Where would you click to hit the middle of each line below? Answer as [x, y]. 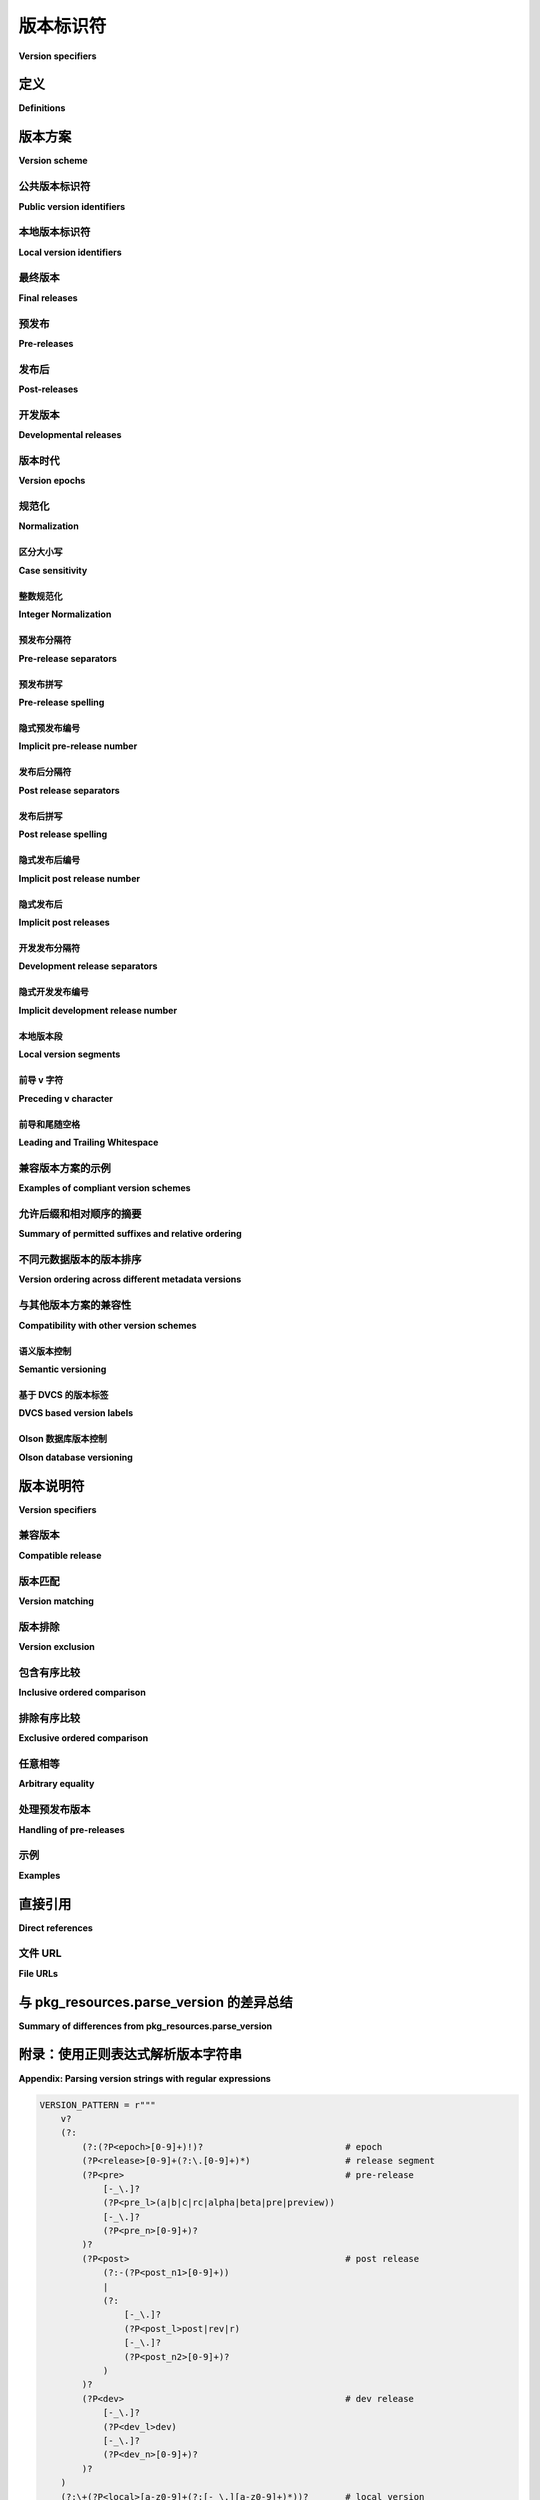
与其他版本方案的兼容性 [75, 1305]
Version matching [56, 1601]
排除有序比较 [49, 1718]
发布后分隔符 [45, 772]
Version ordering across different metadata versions [130, 1279]
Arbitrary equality [56, 1784]
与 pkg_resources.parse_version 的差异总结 [156, 2001]
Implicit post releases [64, 922]
